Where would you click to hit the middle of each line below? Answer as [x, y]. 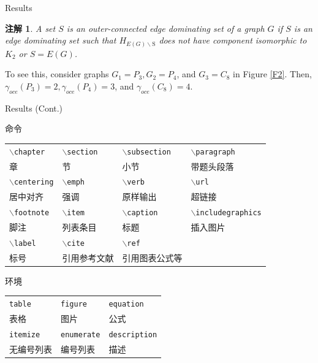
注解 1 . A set [30, 28]
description [133, 334]
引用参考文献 [88, 257]
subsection [149, 152]
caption [142, 213]
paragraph [215, 152]
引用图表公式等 [152, 257]
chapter [29, 152]
